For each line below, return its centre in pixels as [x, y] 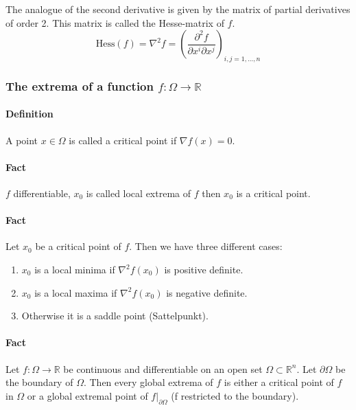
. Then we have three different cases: [206, 246]
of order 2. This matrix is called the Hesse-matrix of [115, 22]
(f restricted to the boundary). [235, 395]
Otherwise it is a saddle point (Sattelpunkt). [115, 316]
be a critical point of [78, 246]
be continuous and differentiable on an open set [163, 368]
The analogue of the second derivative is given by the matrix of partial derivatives [178, 9]
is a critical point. [273, 193]
